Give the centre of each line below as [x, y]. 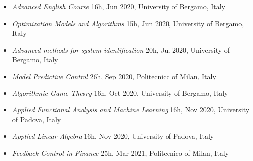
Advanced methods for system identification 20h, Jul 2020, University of [121, 49]
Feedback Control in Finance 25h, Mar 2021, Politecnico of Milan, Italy [121, 152]
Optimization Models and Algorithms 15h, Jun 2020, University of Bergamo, [128, 23]
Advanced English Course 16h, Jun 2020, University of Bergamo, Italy [119, 6]
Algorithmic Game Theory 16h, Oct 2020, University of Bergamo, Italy [120, 93]
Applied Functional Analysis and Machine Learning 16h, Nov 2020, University [131, 110]
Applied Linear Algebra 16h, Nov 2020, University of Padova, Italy [113, 136]
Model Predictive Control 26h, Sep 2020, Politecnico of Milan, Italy [114, 76]
